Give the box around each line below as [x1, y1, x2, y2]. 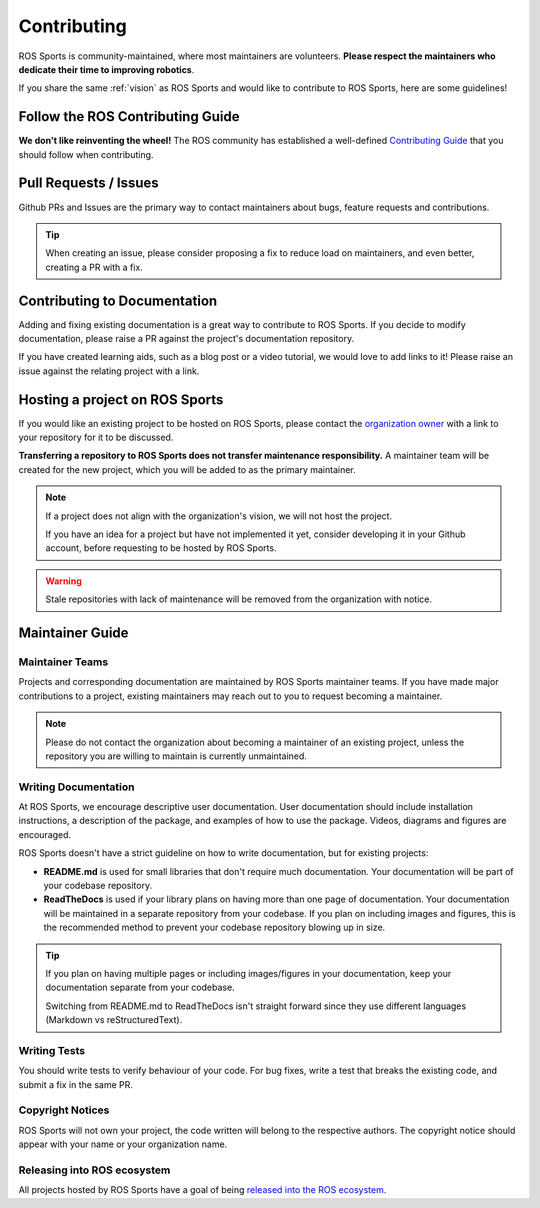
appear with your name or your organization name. [18, 1138, 228, 1150]
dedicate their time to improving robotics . [18, 63, 195, 75]
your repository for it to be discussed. [18, 431, 174, 444]
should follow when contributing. [18, 148, 154, 160]
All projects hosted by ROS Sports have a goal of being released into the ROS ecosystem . [18, 1184, 387, 1196]
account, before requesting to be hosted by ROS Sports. [45, 542, 277, 554]
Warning [45, 575, 82, 587]
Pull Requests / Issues [18, 175, 159, 192]
